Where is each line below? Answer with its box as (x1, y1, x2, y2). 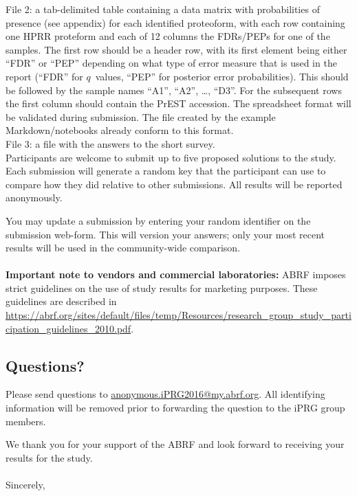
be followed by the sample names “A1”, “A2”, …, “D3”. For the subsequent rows (6, 82, 342, 97)
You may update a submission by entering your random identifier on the (6, 213, 311, 227)
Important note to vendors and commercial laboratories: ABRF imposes (6, 267, 346, 282)
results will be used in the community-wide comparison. (6, 240, 241, 255)
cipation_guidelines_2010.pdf (6, 321, 131, 335)
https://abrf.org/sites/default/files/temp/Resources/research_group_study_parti (6, 308, 351, 322)
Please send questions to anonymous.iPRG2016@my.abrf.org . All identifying (6, 387, 325, 401)
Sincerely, (6, 477, 45, 492)
